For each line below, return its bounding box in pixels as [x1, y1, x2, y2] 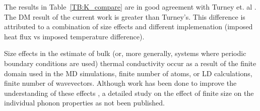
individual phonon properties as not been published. [4, 97, 165, 108]
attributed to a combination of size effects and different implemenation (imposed [4, 21, 253, 32]
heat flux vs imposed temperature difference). [4, 31, 145, 41]
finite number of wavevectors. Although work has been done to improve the [4, 78, 237, 88]
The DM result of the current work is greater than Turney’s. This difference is [4, 11, 245, 22]
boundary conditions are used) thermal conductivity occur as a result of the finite [4, 58, 256, 68]
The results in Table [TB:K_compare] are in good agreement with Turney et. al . [4, 2, 256, 12]
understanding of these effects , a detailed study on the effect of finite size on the [4, 87, 254, 98]
